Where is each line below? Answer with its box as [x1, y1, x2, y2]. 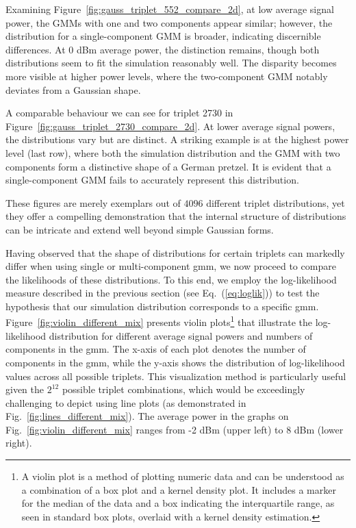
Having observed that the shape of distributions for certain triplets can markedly [5, 245, 345, 260]
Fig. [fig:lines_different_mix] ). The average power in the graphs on [5, 409, 289, 423]
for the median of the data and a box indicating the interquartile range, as [21, 496, 335, 510]
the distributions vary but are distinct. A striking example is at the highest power [5, 132, 349, 147]
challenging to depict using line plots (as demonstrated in [5, 395, 246, 410]
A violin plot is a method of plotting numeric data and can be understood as [21, 469, 344, 483]
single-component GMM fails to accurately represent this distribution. [5, 173, 299, 187]
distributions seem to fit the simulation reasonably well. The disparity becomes [5, 55, 337, 70]
